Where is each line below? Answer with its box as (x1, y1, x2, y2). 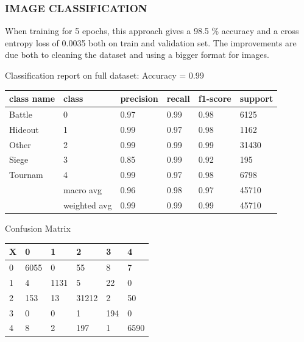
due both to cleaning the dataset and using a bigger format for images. (5, 48, 269, 61)
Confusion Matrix (5, 222, 71, 235)
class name (9, 92, 55, 105)
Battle (9, 107, 32, 120)
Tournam (9, 168, 43, 181)
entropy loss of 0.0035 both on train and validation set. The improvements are (5, 36, 297, 49)
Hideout (9, 123, 39, 135)
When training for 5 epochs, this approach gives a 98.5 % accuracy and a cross (5, 24, 299, 37)
